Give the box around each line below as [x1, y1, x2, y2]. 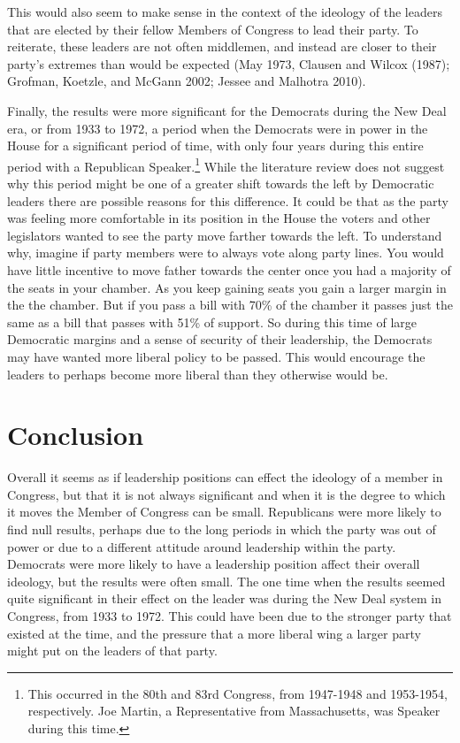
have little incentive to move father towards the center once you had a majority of [7, 260, 451, 279]
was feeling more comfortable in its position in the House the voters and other [7, 209, 431, 227]
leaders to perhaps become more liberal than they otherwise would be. [7, 364, 388, 383]
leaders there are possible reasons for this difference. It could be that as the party [7, 191, 448, 210]
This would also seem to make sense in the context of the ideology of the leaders [7, 3, 442, 20]
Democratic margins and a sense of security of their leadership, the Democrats [7, 330, 433, 349]
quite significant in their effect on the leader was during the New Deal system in [7, 589, 441, 608]
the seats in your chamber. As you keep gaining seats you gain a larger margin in [7, 278, 447, 296]
